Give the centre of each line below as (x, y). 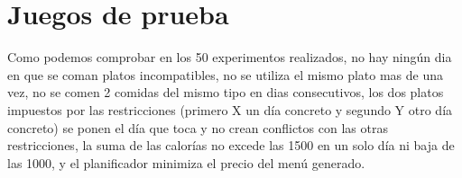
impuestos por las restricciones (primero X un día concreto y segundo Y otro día (230, 109)
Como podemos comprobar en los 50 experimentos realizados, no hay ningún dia (230, 57)
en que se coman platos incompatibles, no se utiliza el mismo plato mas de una (226, 74)
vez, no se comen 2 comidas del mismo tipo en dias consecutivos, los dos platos (226, 92)
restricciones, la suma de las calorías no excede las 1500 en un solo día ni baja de (231, 145)
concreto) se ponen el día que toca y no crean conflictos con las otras (198, 127)
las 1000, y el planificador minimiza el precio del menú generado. (186, 162)
